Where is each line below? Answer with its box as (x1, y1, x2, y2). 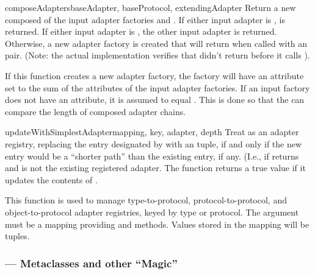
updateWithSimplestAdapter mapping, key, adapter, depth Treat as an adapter (5, 125, 299, 138)
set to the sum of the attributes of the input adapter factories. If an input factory (5, 81, 310, 94)
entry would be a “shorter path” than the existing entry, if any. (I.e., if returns (5, 149, 299, 162)
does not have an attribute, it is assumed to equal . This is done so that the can (5, 93, 305, 106)
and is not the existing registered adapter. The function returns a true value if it (5, 161, 306, 174)
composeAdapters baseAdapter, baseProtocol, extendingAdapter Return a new (5, 1, 296, 13)
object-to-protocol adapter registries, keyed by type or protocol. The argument (5, 205, 299, 218)
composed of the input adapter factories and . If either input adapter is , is (5, 13, 285, 26)
